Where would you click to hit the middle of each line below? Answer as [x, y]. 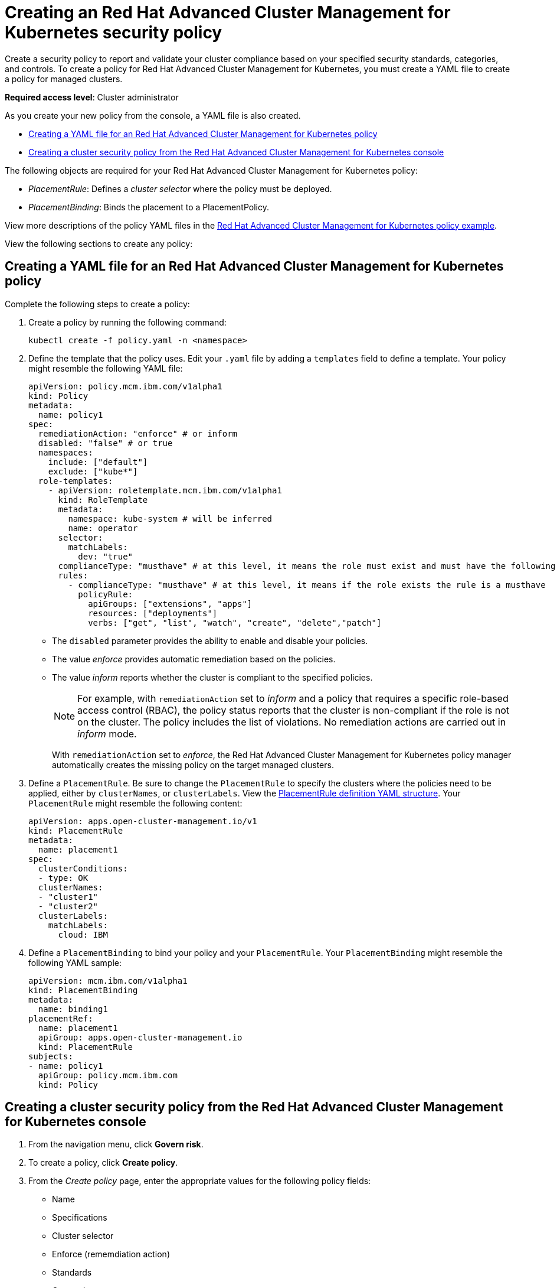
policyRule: [106, 594]
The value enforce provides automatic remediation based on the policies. [194, 659]
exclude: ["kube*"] [93, 471]
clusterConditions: [83, 868]
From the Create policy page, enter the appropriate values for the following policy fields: [200, 1181]
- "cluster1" [68, 897]
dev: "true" [106, 556]
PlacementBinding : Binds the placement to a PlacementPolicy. [149, 207]
